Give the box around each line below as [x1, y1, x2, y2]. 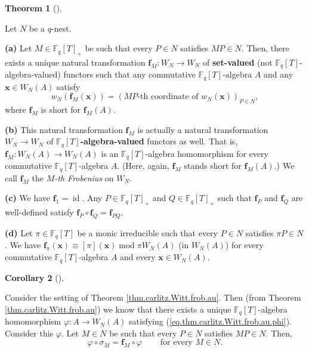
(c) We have [5, 192, 51, 204]
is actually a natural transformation [137, 123, 268, 135]
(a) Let [5, 42, 32, 54]
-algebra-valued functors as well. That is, [80, 135, 238, 147]
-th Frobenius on [54, 171, 114, 184]
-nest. [51, 21, 72, 34]
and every [120, 251, 156, 263]
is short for [41, 103, 81, 116]
